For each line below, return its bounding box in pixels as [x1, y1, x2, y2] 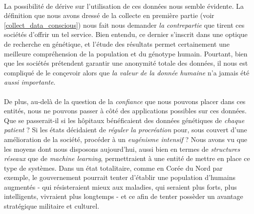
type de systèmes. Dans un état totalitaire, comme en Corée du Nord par [4, 162, 223, 173]
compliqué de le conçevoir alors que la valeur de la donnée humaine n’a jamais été [4, 67, 250, 77]
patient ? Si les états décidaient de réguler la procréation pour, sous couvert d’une [4, 125, 247, 135]
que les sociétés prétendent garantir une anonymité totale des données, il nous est [4, 58, 248, 68]
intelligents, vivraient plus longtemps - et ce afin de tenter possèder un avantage [4, 191, 243, 201]
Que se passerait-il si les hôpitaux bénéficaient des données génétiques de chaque [4, 115, 245, 125]
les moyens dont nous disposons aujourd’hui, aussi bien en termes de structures [4, 143, 240, 154]
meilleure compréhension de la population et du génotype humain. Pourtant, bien [4, 48, 248, 58]
